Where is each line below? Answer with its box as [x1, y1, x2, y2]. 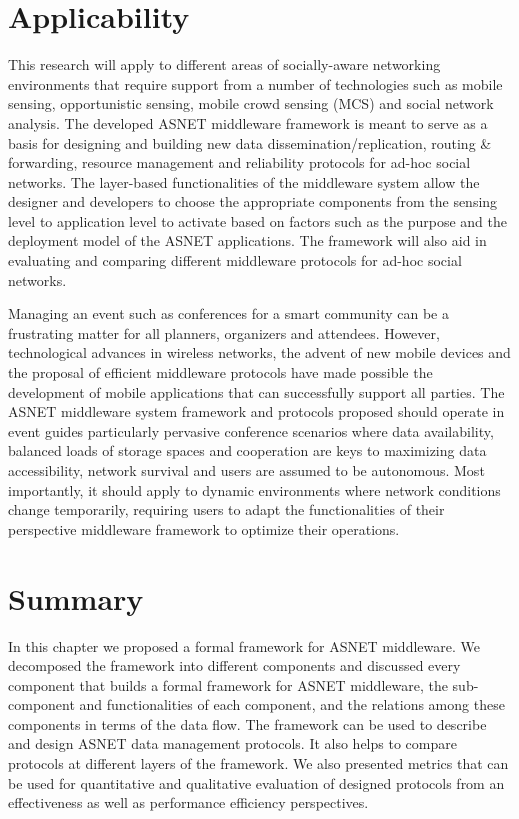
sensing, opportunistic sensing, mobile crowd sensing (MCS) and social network [8, 93, 494, 114]
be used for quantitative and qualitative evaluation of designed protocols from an [8, 772, 505, 793]
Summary [8, 577, 144, 618]
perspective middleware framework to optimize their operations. [8, 518, 400, 539]
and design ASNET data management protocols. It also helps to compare [8, 733, 457, 754]
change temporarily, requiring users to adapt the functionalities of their [8, 499, 445, 520]
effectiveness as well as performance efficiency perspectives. [8, 792, 369, 813]
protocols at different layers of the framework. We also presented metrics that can [8, 753, 509, 774]
